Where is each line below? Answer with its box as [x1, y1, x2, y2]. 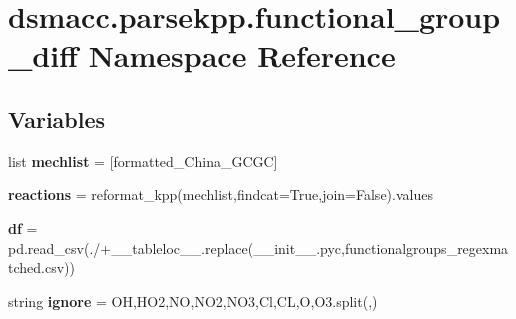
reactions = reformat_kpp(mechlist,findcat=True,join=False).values [8, 184, 433, 205]
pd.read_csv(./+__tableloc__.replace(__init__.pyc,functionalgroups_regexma [8, 237, 509, 258]
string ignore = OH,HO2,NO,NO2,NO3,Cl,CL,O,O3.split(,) [8, 290, 378, 311]
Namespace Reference [88, 35, 396, 76]
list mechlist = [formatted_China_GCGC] [8, 150, 278, 171]
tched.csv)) [8, 257, 75, 278]
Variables [8, 103, 106, 134]
